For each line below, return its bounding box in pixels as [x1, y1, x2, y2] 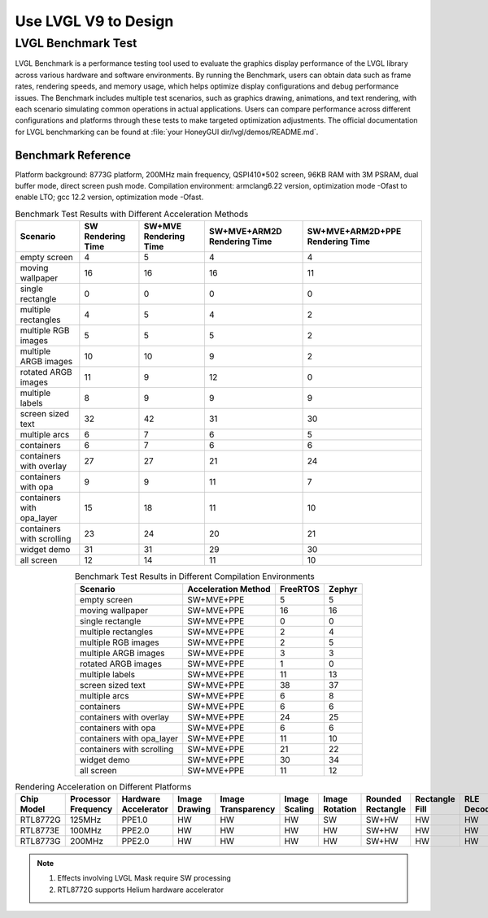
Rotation [323, 803, 357, 815]
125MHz [69, 814, 102, 825]
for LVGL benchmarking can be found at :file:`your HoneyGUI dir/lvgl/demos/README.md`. [15, 127, 319, 137]
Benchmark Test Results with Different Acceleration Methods [15, 208, 249, 220]
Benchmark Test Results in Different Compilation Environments [74, 571, 315, 582]
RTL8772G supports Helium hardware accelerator [57, 885, 224, 894]
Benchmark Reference [15, 148, 132, 162]
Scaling [284, 803, 315, 815]
